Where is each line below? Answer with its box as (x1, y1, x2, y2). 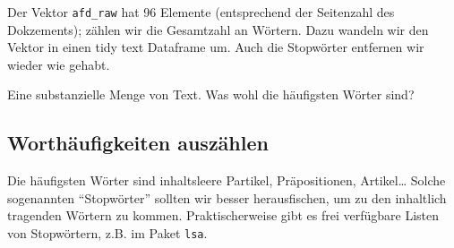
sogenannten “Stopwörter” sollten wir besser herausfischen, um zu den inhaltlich (7, 188, 447, 207)
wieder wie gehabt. (7, 55, 110, 73)
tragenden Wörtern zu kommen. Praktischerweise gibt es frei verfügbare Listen (7, 206, 440, 225)
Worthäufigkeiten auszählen (7, 129, 269, 157)
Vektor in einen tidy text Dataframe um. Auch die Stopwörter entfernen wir (7, 38, 424, 56)
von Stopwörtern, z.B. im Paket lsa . (7, 224, 208, 243)
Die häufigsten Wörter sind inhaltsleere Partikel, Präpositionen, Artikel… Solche (7, 171, 446, 190)
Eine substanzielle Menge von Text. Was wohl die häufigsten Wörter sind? (7, 85, 415, 104)
